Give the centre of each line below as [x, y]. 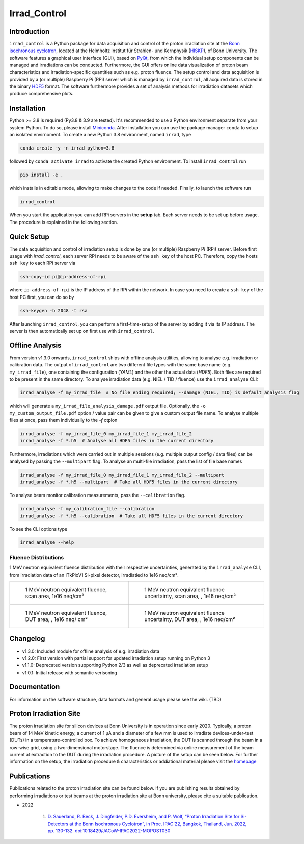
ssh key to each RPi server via [43, 263]
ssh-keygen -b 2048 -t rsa [54, 311]
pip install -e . [42, 175]
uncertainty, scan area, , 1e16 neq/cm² [190, 596]
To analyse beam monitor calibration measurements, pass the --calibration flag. [98, 495]
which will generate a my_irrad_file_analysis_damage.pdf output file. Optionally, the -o [108, 406]
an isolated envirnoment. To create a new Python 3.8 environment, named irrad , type [100, 135]
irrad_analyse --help [47, 543]
